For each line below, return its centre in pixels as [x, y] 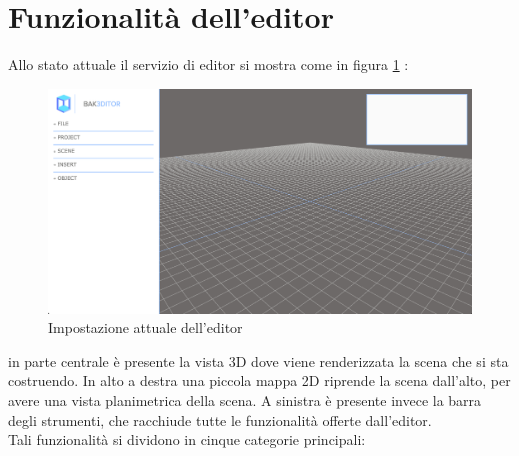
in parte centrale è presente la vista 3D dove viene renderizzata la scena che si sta [258, 360]
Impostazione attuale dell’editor [145, 327]
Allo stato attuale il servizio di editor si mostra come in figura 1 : [208, 64]
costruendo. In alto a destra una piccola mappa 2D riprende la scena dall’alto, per [259, 380]
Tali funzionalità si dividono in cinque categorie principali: [187, 439]
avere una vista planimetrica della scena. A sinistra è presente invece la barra [245, 399]
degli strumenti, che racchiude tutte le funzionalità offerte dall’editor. [220, 419]
